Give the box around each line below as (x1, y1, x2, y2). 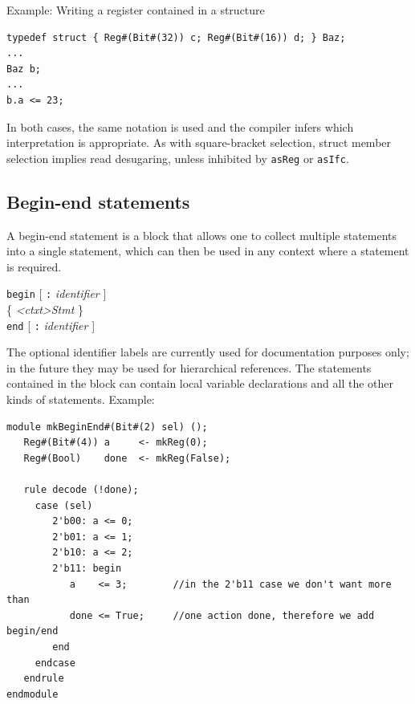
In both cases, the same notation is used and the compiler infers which (6, 118, 354, 135)
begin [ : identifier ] (6, 285, 107, 302)
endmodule (6, 688, 59, 700)
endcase (35, 657, 75, 669)
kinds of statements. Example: (6, 391, 155, 408)
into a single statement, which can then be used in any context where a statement (6, 242, 409, 259)
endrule (23, 673, 64, 685)
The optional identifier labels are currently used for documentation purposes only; (6, 344, 409, 360)
